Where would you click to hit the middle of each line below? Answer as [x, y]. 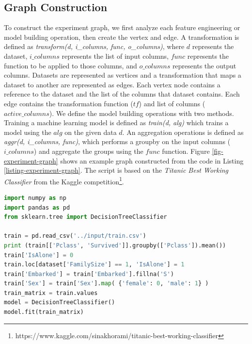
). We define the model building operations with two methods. [142, 113]
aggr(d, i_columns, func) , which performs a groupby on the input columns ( [117, 141]
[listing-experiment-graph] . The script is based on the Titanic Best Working [116, 170]
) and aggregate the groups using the [88, 151]
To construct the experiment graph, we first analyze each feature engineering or [122, 27]
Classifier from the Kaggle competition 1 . [64, 180]
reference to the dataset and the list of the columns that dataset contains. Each [122, 94]
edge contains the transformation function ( [69, 103]
